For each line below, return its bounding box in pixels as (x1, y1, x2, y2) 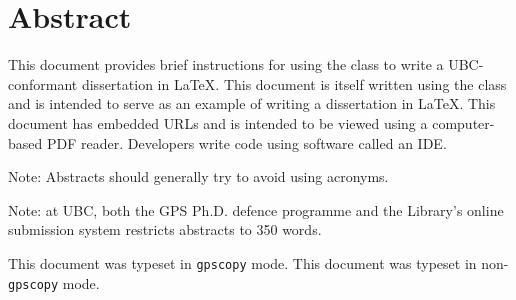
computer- (432, 112, 495, 133)
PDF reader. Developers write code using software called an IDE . (46, 132, 447, 153)
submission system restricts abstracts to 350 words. (8, 219, 322, 240)
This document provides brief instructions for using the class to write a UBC (8, 54, 479, 75)
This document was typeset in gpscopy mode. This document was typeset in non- (8, 252, 509, 273)
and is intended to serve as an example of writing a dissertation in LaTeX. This (8, 93, 496, 114)
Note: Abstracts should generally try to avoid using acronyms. (8, 166, 389, 187)
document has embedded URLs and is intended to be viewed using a (8, 112, 428, 133)
